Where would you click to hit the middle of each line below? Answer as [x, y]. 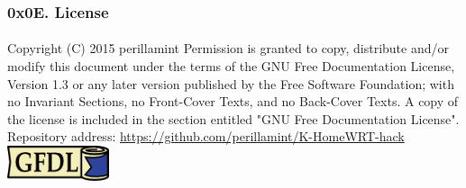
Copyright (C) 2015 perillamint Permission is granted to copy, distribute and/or [228, 48]
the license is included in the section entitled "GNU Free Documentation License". [233, 118]
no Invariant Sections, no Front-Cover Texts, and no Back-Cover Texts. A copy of [233, 101]
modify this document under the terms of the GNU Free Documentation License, [231, 66]
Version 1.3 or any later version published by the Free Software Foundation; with [231, 83]
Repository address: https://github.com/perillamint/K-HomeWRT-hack [206, 136]
